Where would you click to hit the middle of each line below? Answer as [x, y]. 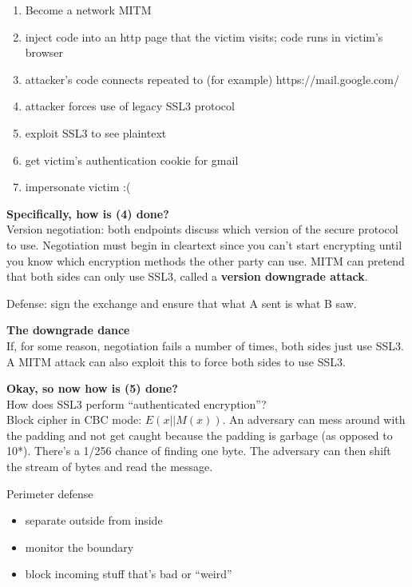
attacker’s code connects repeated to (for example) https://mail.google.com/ [212, 79]
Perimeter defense [50, 493]
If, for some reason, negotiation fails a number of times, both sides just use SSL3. [205, 345]
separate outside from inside [94, 520]
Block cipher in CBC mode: [74, 419]
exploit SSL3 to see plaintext [96, 132]
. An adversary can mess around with [314, 419]
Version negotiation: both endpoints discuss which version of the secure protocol [202, 229]
